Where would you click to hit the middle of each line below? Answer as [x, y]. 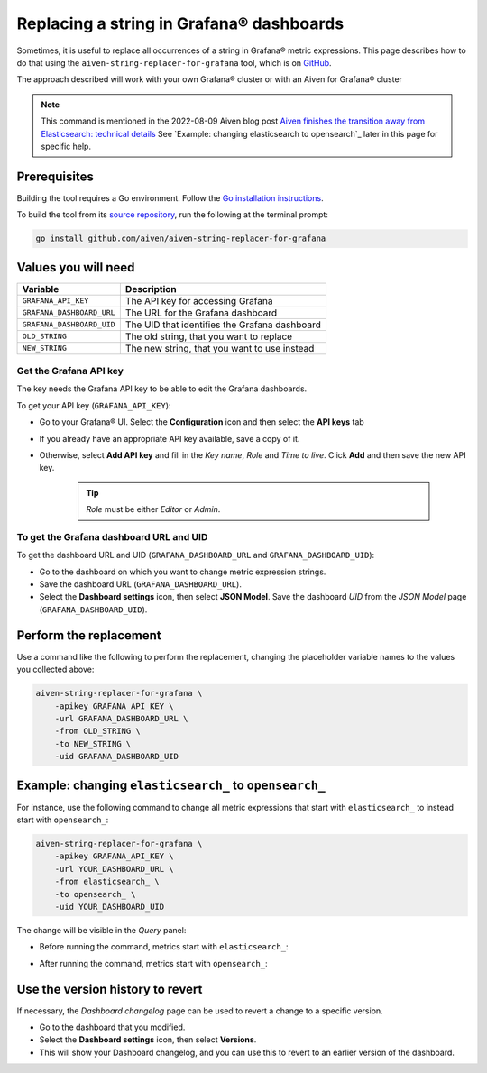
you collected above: [55, 669]
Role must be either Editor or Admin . [153, 509]
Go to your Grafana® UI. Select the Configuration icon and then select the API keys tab [202, 422]
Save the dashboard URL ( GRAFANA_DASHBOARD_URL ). [141, 584]
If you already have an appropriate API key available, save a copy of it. [170, 438]
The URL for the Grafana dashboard [201, 313]
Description [151, 289]
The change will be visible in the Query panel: [101, 930]
